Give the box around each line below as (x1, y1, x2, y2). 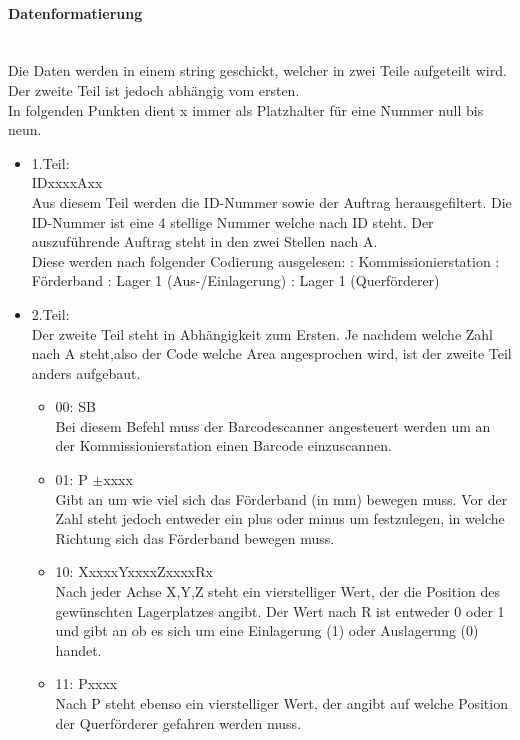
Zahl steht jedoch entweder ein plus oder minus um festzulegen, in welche (55, 508, 505, 529)
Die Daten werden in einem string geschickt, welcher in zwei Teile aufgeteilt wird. (8, 60, 507, 81)
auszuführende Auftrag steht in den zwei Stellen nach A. (31, 231, 378, 252)
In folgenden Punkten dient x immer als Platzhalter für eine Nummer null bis (8, 99, 484, 120)
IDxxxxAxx (31, 172, 103, 193)
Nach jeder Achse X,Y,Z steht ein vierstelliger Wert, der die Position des (55, 581, 501, 602)
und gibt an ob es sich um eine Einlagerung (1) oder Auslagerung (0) (55, 620, 479, 641)
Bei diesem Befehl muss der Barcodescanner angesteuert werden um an (55, 415, 491, 436)
